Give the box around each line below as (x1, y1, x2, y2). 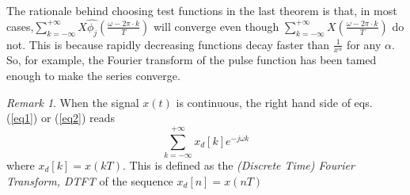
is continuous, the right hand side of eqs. (176, 94, 373, 110)
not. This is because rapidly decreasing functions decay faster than (6, 36, 330, 52)
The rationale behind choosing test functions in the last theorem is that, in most (6, 2, 397, 18)
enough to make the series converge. (6, 67, 180, 84)
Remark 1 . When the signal (6, 94, 139, 110)
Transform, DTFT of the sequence (6, 172, 173, 189)
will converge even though (154, 17, 279, 34)
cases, (6, 17, 34, 34)
